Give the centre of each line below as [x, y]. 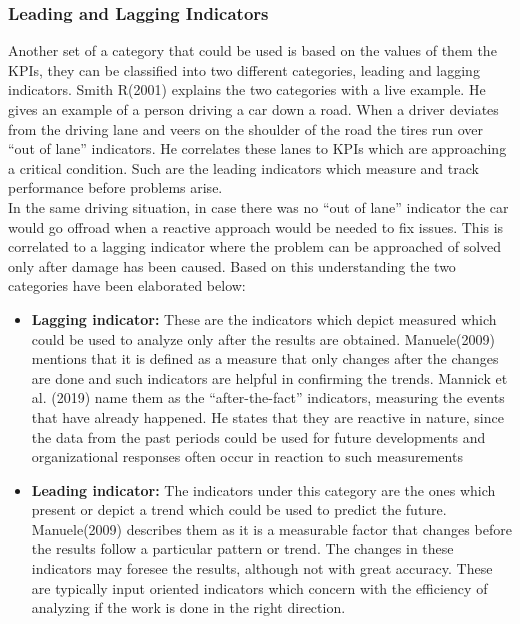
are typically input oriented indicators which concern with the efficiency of [259, 587]
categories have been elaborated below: [127, 285]
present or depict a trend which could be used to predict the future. [239, 509]
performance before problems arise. [115, 187]
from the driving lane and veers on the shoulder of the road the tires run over [246, 128]
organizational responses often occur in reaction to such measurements [247, 456]
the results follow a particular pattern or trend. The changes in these [242, 548]
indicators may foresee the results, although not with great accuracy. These [262, 568]
